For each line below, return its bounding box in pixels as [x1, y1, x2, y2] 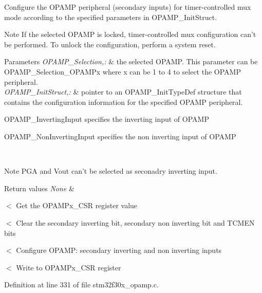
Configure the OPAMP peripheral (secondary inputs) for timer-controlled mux [4, 2, 251, 12]
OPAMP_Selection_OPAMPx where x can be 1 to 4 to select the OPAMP [4, 66, 241, 77]
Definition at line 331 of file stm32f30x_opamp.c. [4, 279, 159, 290]
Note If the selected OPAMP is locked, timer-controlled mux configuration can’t [4, 29, 256, 40]
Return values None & [4, 182, 74, 193]
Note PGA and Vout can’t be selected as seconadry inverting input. [4, 166, 217, 176]
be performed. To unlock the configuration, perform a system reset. [4, 39, 216, 49]
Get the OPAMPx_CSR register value [16, 200, 138, 211]
